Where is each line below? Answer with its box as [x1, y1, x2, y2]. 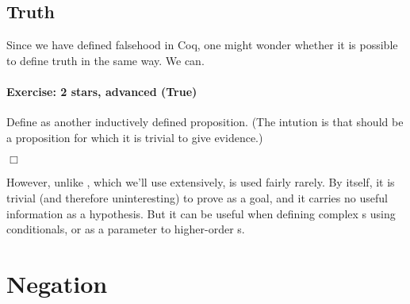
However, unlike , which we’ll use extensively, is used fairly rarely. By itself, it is [6, 174, 395, 190]
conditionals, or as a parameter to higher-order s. [6, 221, 245, 237]
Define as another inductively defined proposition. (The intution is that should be [6, 114, 404, 130]
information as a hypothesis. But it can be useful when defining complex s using [6, 205, 396, 221]
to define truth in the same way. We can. [6, 52, 205, 68]
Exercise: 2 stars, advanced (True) [6, 83, 197, 99]
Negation [6, 267, 108, 299]
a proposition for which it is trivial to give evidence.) [6, 129, 263, 145]
